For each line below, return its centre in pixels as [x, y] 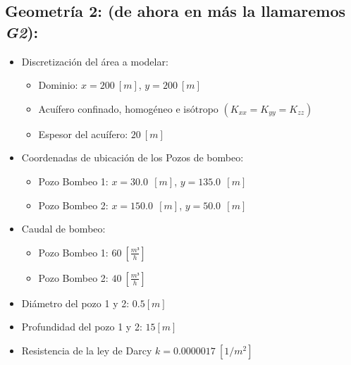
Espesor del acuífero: [83, 134]
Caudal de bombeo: [63, 229]
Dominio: [58, 85]
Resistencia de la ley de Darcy [87, 350]
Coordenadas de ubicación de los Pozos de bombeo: [133, 157]
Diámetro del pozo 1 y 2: [75, 303]
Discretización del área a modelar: [95, 61]
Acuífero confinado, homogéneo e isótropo [128, 108]
